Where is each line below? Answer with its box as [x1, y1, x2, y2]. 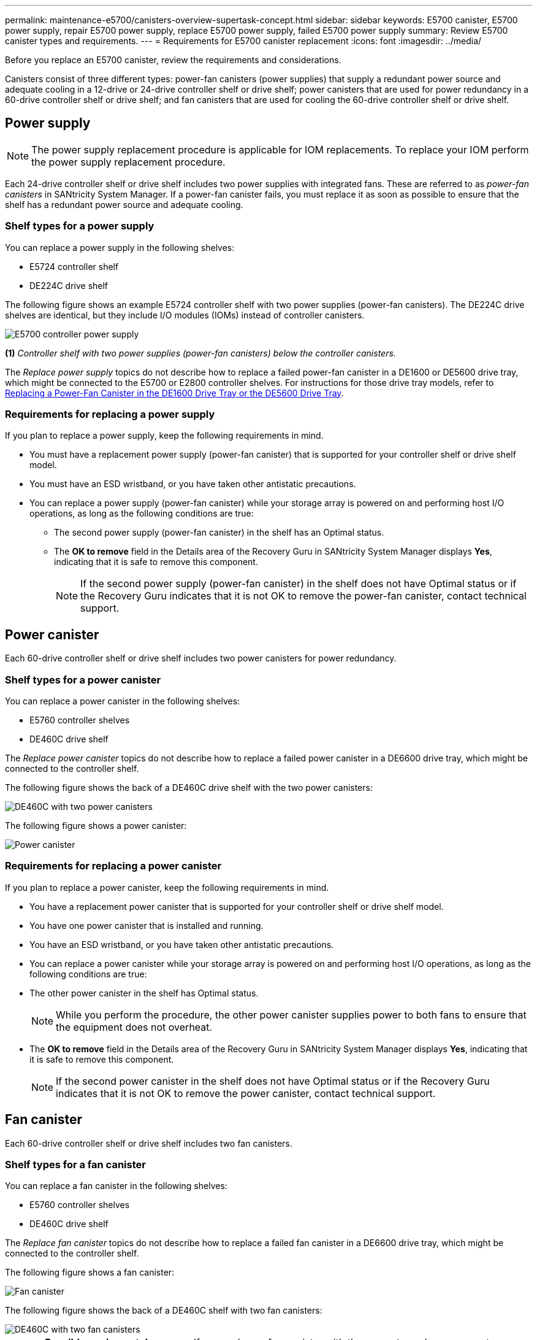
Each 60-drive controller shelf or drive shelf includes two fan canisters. [5, 1138, 292, 1149]
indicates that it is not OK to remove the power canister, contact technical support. [56, 1087, 436, 1099]
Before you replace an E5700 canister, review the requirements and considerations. [5, 55, 341, 65]
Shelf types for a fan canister [5, 1158, 146, 1171]
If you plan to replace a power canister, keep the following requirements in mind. [5, 882, 329, 893]
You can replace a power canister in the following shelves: [5, 695, 240, 706]
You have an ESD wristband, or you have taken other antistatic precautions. [29, 939, 334, 950]
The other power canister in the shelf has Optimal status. [29, 987, 259, 998]
